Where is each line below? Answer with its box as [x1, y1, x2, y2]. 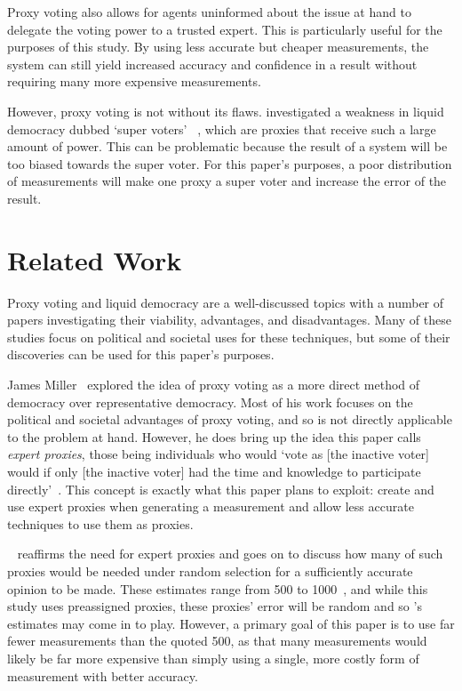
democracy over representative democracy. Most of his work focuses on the [7, 392, 413, 411]
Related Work [7, 241, 182, 277]
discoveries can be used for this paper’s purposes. [7, 345, 275, 364]
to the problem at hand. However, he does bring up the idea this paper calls [7, 427, 421, 446]
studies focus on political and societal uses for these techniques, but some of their [7, 327, 450, 346]
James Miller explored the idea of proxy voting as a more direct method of [7, 375, 420, 394]
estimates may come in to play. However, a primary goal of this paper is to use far [7, 614, 455, 632]
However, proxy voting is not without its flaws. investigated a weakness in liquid [7, 101, 444, 120]
